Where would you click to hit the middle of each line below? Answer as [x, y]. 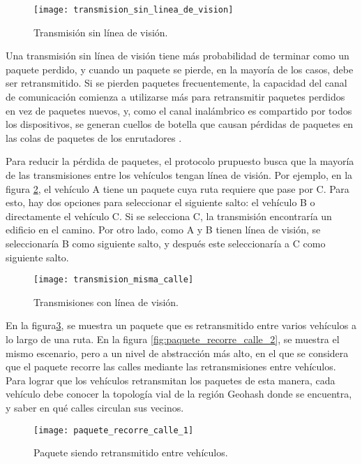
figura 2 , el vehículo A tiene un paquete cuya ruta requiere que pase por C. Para [178, 188]
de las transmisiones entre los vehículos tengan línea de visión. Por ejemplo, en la [179, 175]
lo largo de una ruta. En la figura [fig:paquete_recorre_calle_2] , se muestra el [173, 339]
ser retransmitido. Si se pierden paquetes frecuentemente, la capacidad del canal [176, 83]
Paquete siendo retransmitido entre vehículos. [131, 452]
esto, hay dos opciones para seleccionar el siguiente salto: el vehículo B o [160, 202]
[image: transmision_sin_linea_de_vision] [134, 10]
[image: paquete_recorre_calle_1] [114, 430]
